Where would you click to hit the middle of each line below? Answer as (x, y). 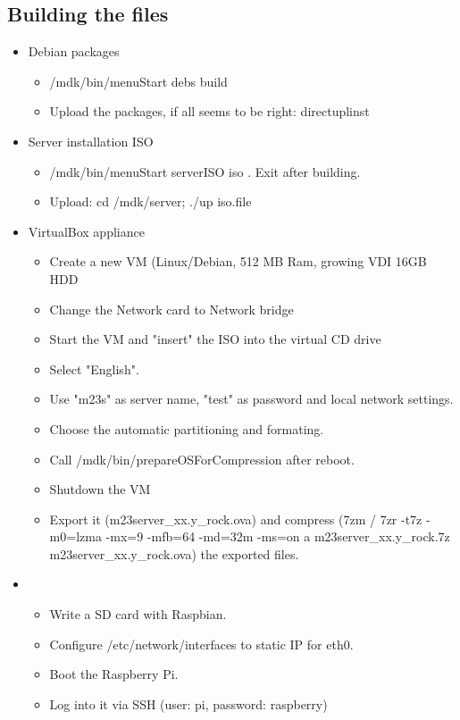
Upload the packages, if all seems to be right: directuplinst (209, 111)
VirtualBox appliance (86, 231)
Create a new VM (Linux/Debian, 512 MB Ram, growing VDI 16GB (238, 261)
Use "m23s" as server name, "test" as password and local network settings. (251, 399)
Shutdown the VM (100, 489)
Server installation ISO (91, 141)
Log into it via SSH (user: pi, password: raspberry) (188, 703)
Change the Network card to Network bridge (171, 309)
